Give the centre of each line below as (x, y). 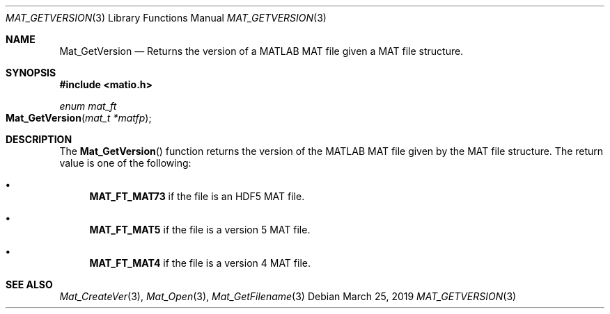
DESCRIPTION (39, 139)
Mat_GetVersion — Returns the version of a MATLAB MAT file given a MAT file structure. (261, 51)
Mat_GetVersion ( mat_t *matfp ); (79, 118)
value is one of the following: (125, 163)
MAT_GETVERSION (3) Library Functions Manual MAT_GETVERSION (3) (166, 18)
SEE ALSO (29, 284)
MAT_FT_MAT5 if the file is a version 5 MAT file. (200, 230)
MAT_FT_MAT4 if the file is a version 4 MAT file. (200, 263)
